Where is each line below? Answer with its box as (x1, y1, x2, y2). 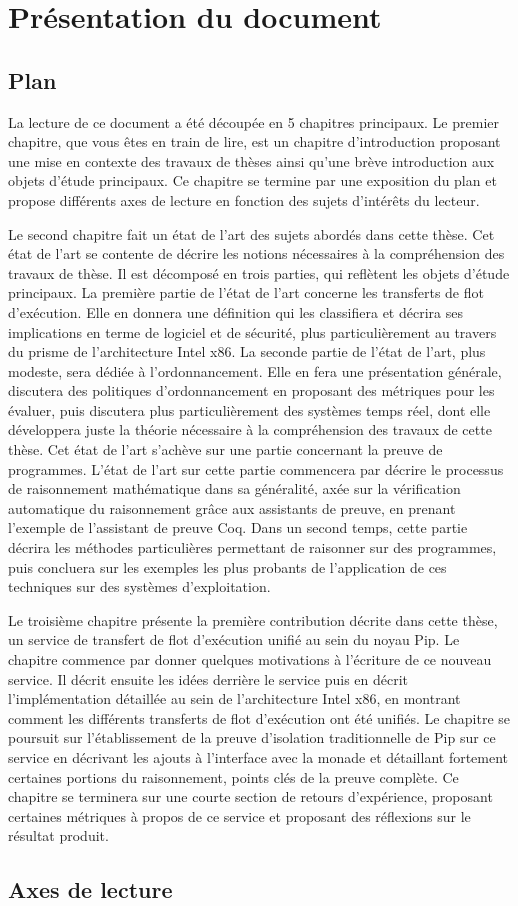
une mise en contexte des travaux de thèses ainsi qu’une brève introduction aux (8, 150, 495, 171)
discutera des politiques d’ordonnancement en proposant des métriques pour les (8, 380, 495, 401)
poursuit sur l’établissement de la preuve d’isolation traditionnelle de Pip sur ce (8, 727, 496, 748)
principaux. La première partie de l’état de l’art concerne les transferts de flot (8, 282, 484, 303)
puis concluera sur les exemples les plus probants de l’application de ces (8, 556, 447, 577)
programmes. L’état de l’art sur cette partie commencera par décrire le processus (8, 458, 504, 479)
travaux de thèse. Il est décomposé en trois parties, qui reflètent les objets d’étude (8, 262, 510, 283)
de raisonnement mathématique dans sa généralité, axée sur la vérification (8, 478, 461, 499)
